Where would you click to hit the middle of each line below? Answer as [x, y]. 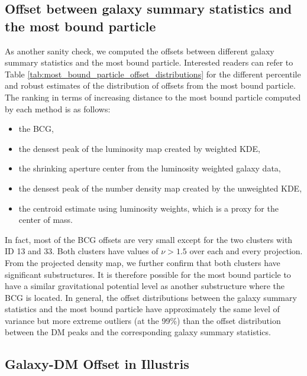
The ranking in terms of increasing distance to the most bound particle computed [153, 97]
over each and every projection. [246, 251]
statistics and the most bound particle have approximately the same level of [142, 309]
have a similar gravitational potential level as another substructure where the [145, 286]
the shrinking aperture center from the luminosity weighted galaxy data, [150, 168]
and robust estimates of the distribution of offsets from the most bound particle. [150, 85]
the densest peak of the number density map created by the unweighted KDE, [160, 188]
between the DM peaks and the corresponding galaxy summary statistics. [138, 332]
